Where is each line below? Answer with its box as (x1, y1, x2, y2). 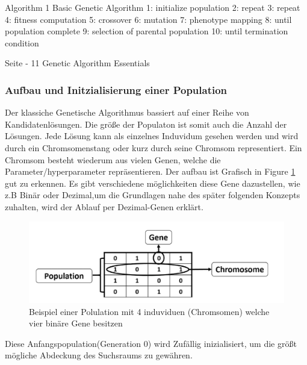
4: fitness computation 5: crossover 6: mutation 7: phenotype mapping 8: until (5, 13, 292, 25)
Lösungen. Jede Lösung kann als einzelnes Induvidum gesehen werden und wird (5, 129, 299, 142)
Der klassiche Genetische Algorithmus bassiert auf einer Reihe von (5, 106, 249, 119)
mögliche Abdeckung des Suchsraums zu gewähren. (5, 349, 193, 361)
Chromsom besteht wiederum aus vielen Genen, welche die (5, 153, 221, 166)
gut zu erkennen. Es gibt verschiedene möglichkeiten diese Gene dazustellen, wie (5, 176, 300, 189)
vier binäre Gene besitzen (29, 317, 123, 329)
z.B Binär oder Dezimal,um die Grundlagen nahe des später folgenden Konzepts (5, 189, 300, 201)
